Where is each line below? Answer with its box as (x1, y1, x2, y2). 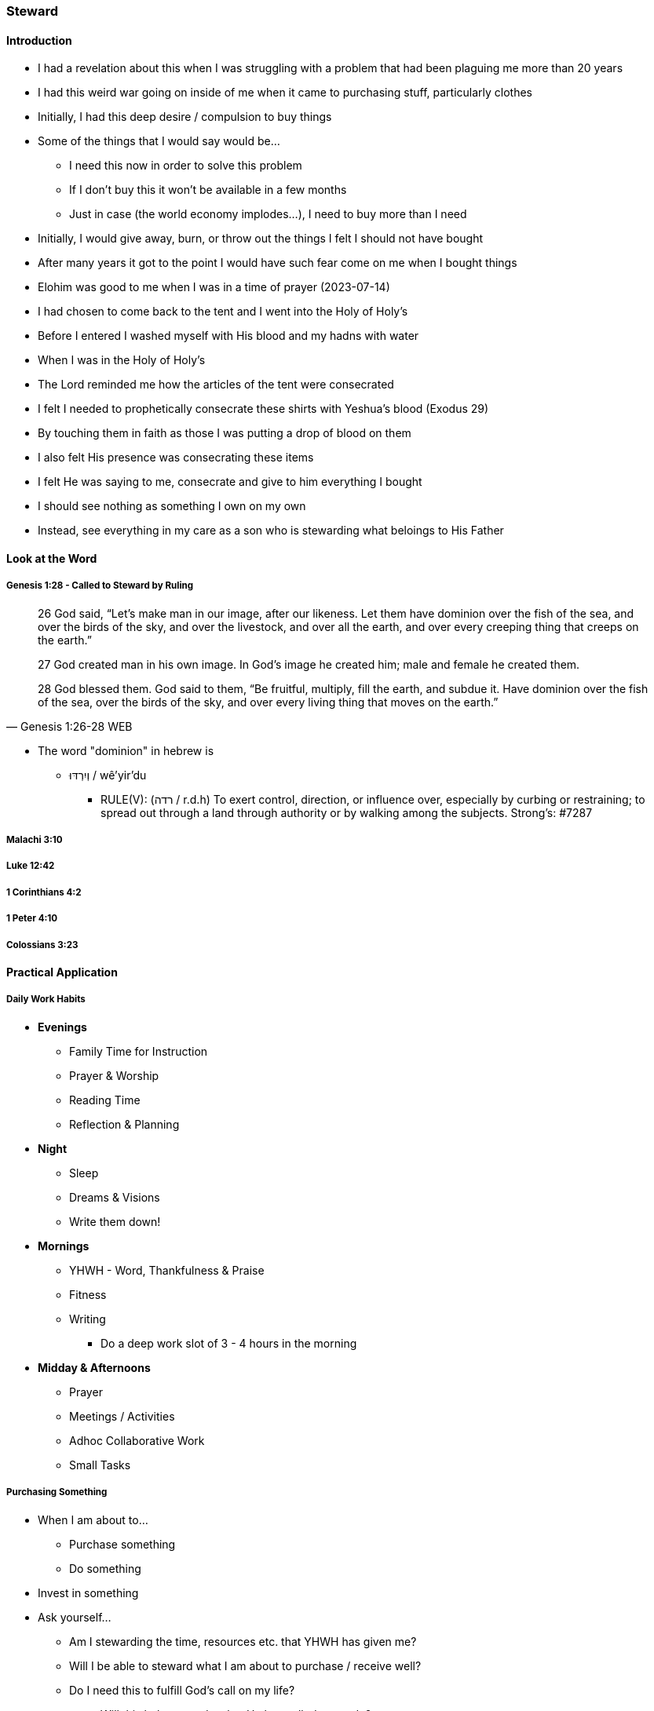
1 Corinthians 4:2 (6, 886, 82, 898)
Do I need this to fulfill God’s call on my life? (69, 1683, 295, 1697)
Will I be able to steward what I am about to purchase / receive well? (69, 1658, 422, 1673)
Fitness (69, 1287, 107, 1301)
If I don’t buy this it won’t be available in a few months (69, 183, 347, 197)
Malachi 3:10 (6, 834, 63, 845)
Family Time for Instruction (69, 1044, 208, 1058)
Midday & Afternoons (38, 1360, 151, 1374)
